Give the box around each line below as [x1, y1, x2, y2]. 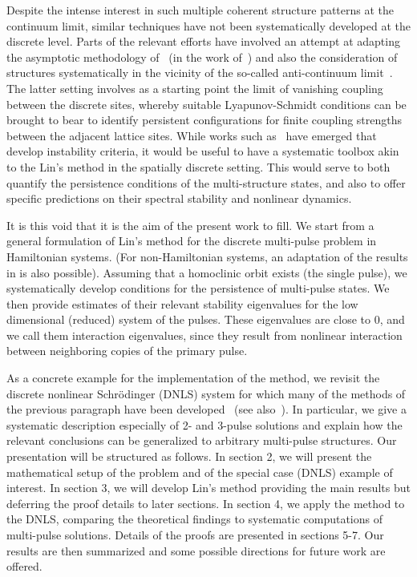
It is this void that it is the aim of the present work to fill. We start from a [6, 216, 374, 233]
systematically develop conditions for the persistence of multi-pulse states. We [6, 280, 390, 297]
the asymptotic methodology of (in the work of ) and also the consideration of [6, 48, 398, 65]
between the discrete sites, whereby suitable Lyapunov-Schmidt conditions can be [6, 95, 407, 112]
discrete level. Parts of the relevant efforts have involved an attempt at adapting [6, 33, 400, 50]
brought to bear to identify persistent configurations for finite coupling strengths [6, 111, 403, 128]
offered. [6, 558, 43, 575]
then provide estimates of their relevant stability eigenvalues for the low [6, 295, 358, 312]
